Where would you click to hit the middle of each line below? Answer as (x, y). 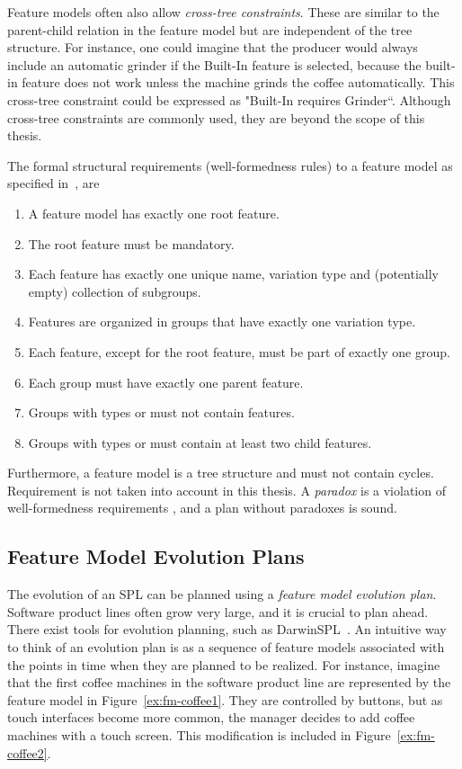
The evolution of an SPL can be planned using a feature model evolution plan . (222, 594)
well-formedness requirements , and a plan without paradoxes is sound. (202, 508)
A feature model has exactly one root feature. (154, 213)
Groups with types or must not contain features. (161, 412)
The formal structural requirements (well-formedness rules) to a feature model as (230, 165)
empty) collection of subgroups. (115, 291)
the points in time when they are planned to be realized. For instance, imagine (224, 664)
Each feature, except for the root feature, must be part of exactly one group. (239, 351)
